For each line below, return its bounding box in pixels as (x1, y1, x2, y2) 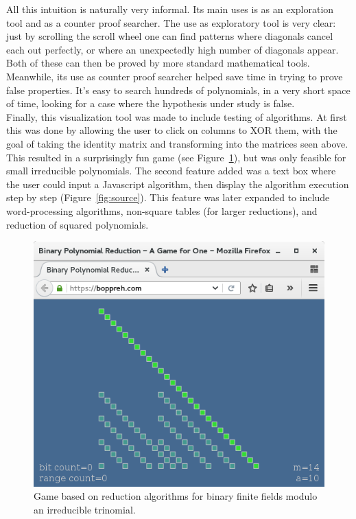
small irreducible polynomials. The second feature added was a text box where (6, 163, 336, 178)
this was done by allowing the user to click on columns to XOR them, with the (6, 123, 337, 137)
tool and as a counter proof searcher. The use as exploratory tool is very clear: (6, 15, 336, 30)
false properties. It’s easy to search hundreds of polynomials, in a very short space (6, 82, 351, 97)
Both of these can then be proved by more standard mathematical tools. (6, 56, 310, 70)
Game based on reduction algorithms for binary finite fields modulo (34, 489, 318, 503)
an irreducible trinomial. (34, 503, 136, 517)
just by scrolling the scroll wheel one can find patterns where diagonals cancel (6, 29, 333, 43)
